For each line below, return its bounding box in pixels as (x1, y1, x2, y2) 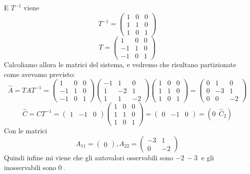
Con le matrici (4, 125, 47, 136)
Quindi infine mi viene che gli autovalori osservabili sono (4, 152, 174, 162)
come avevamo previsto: (4, 69, 75, 79)
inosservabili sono (4, 162, 56, 172)
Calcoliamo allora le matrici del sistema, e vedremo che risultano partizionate (4, 59, 236, 69)
